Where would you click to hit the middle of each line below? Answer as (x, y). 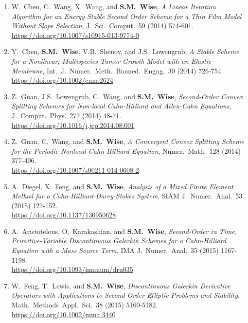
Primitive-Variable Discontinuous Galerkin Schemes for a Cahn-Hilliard (119, 241)
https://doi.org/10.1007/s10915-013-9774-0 (75, 35)
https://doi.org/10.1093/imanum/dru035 (72, 269)
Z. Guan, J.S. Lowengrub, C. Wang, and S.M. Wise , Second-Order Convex (127, 96)
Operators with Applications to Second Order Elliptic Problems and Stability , (125, 295)
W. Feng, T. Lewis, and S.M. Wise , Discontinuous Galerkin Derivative (121, 285)
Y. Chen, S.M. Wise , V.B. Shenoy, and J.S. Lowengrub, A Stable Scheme (125, 51)
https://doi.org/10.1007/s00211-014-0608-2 (75, 170)
